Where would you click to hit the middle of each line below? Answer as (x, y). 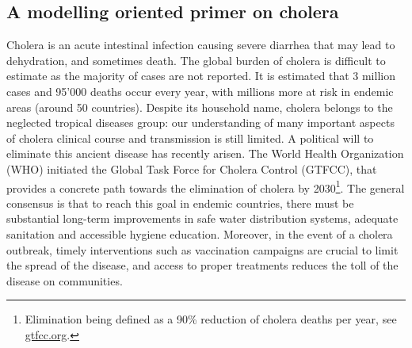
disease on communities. (65, 280)
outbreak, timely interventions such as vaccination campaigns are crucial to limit (202, 249)
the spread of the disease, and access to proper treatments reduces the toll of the (202, 265)
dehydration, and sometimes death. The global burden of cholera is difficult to (196, 60)
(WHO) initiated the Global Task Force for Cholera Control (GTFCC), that (192, 168)
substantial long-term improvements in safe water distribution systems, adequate (202, 218)
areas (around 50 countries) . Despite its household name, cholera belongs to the (200, 107)
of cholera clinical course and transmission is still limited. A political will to (190, 138)
